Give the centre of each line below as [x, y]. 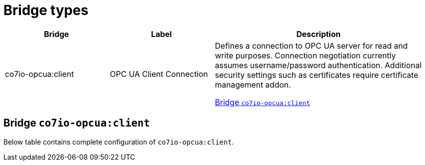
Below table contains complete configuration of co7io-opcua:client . [119, 142]
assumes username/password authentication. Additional [319, 65]
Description [319, 34]
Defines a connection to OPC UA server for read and [311, 46]
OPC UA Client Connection [159, 74]
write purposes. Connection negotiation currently [306, 55]
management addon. [253, 84]
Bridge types [46, 10]
